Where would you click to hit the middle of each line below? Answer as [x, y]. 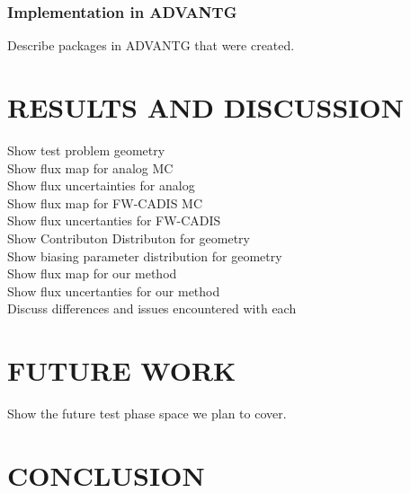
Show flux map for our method [92, 273]
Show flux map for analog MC [90, 167]
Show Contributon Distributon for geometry [129, 238]
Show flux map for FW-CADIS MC [105, 202]
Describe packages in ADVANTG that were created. [151, 45]
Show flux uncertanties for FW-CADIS [114, 220]
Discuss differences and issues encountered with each [152, 308]
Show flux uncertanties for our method [114, 291]
